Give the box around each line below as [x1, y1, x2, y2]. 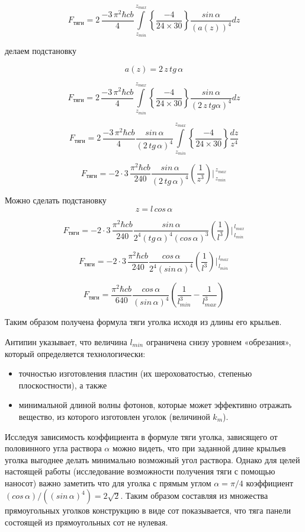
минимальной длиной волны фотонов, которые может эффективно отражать [18, 399, 292, 411]
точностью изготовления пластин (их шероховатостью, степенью [18, 367, 252, 380]
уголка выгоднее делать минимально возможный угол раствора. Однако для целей [5, 453, 300, 466]
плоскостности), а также [18, 378, 107, 391]
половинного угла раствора [5, 442, 102, 454]
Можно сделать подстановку [5, 193, 107, 206]
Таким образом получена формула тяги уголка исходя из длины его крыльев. [5, 316, 282, 328]
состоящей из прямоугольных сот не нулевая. [5, 516, 168, 528]
